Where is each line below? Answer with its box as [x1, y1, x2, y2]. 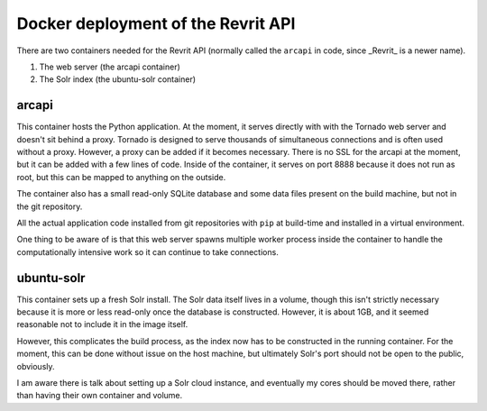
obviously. [16, 361, 55, 371]
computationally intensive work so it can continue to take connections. [16, 246, 279, 257]
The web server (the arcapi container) [39, 61, 180, 72]
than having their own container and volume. [16, 390, 183, 401]
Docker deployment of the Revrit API [16, 14, 296, 33]
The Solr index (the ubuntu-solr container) [39, 74, 197, 85]
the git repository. [16, 201, 83, 212]
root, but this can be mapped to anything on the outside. [16, 171, 226, 182]
